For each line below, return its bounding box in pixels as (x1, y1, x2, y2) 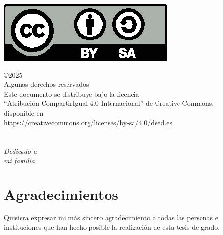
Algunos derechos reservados (4, 79, 89, 89)
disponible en (4, 107, 44, 117)
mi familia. (4, 155, 37, 165)
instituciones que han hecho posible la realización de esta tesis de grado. (4, 222, 220, 232)
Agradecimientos (4, 184, 119, 204)
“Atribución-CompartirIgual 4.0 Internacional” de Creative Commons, (4, 98, 214, 108)
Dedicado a (4, 146, 37, 156)
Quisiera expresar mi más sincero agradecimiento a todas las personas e (4, 212, 218, 222)
